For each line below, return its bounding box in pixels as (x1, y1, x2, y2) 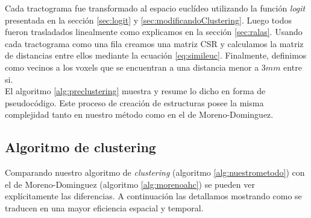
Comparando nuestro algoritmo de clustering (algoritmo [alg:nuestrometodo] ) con (5, 166, 305, 179)
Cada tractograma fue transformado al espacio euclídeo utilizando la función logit (5, 2, 306, 14)
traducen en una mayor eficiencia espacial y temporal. (5, 201, 204, 214)
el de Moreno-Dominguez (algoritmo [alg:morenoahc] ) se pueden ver (5, 178, 255, 190)
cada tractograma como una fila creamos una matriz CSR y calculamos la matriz (5, 37, 304, 50)
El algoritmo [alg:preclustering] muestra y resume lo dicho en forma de (5, 85, 266, 97)
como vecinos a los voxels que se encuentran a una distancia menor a (5, 60, 259, 73)
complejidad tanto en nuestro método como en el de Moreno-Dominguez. (5, 108, 274, 121)
